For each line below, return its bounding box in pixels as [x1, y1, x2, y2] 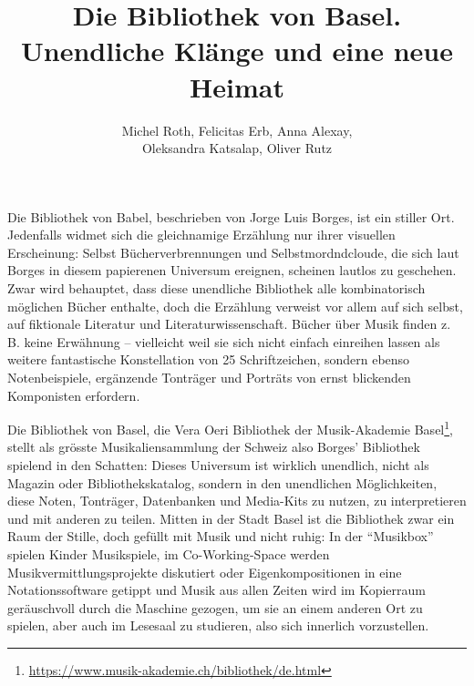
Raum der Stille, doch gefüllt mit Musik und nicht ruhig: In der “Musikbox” [7, 527, 434, 546]
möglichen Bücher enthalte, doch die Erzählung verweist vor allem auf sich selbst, [7, 296, 463, 315]
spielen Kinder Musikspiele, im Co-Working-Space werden [7, 545, 330, 564]
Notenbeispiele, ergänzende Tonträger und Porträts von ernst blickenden [7, 368, 411, 387]
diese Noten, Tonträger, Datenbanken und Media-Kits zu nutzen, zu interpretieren [7, 491, 467, 510]
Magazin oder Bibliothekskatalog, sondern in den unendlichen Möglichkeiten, [7, 473, 438, 492]
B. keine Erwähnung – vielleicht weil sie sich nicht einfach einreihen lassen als [7, 332, 440, 351]
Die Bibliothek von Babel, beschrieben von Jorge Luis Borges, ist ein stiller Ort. [7, 207, 455, 226]
